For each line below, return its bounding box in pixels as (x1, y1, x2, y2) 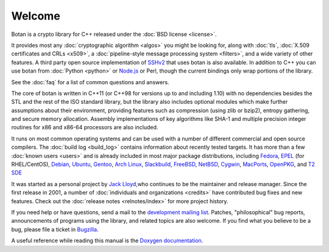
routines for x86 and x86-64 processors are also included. (11, 124, 158, 131)
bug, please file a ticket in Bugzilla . (11, 226, 99, 233)
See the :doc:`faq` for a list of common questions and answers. (11, 78, 170, 85)
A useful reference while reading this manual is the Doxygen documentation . (11, 237, 203, 244)
